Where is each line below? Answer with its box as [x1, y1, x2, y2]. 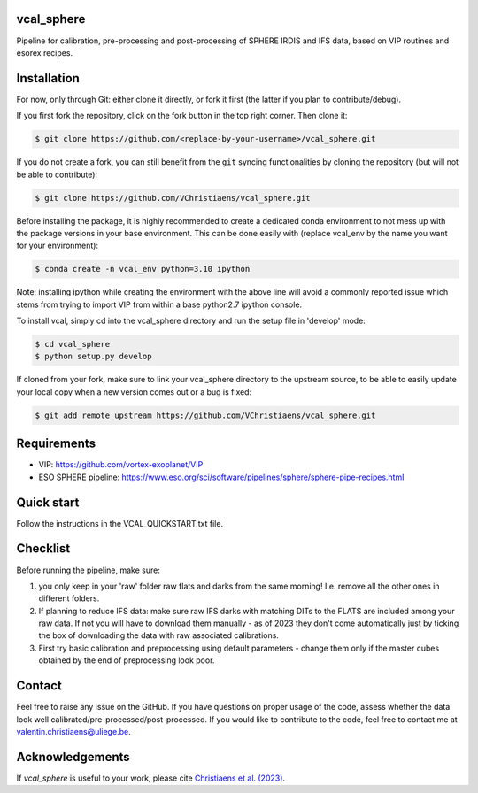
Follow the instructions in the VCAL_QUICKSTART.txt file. [16, 518, 224, 528]
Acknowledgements [16, 749, 130, 765]
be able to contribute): [16, 169, 97, 180]
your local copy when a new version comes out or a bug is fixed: [16, 386, 252, 397]
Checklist [16, 541, 71, 557]
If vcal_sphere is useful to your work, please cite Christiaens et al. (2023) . [16, 773, 286, 783]
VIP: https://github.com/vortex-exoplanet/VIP [38, 459, 204, 470]
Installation [16, 71, 80, 86]
